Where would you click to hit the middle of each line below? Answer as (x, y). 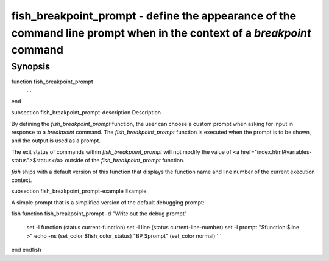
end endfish (27, 250)
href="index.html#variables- (276, 151)
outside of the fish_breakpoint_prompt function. (125, 161)
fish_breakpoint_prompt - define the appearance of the (154, 16)
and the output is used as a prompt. (56, 141)
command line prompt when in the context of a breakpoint (161, 33)
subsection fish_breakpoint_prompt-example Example (79, 191)
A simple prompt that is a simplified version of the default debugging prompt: (108, 202)
